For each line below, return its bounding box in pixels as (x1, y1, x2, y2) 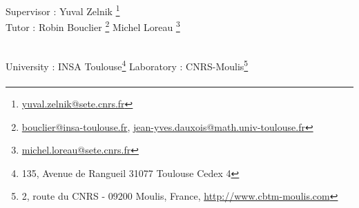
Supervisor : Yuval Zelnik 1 (6, 2, 120, 18)
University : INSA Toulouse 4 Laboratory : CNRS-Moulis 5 (6, 57, 249, 73)
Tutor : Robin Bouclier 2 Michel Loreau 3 (6, 18, 180, 34)
